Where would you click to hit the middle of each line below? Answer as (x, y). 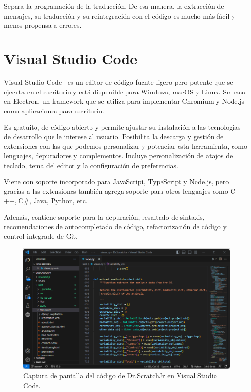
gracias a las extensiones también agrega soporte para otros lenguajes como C (120, 191)
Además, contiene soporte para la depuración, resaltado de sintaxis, (104, 217)
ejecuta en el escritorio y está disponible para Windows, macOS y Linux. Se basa (125, 91)
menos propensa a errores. (43, 25)
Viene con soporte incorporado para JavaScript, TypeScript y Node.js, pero (117, 181)
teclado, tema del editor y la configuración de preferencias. (91, 165)
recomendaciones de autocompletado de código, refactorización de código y (115, 226)
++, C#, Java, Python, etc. (46, 200)
